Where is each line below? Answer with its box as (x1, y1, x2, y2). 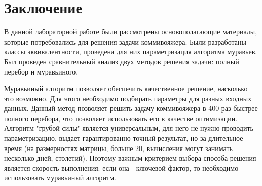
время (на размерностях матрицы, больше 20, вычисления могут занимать (4, 142, 233, 153)
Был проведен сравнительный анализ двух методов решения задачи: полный (4, 56, 239, 66)
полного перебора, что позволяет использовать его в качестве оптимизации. (4, 113, 238, 123)
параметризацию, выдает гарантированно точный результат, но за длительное (4, 133, 243, 143)
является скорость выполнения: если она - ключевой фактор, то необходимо (4, 162, 239, 173)
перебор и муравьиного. (4, 66, 78, 77)
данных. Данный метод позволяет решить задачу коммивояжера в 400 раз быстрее (4, 103, 258, 114)
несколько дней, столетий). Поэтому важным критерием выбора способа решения (4, 153, 256, 163)
